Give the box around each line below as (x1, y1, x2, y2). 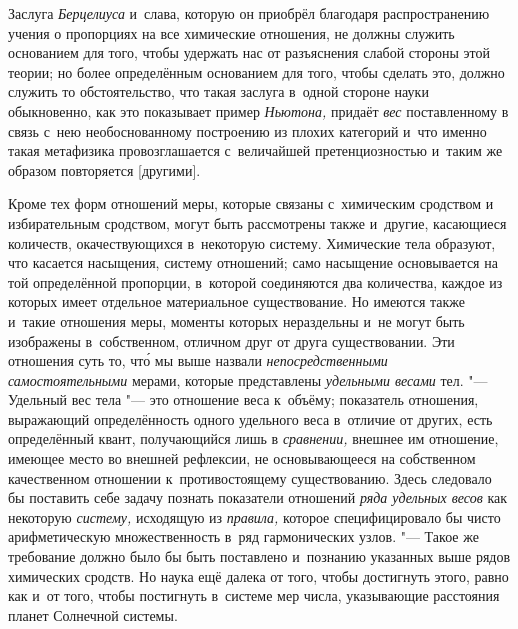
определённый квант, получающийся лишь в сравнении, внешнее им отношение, (8, 428, 499, 449)
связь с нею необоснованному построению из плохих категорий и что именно (8, 120, 487, 141)
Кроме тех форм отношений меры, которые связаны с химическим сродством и (8, 193, 494, 214)
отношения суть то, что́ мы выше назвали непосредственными (8, 350, 388, 371)
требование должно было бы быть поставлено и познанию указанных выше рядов (8, 546, 511, 567)
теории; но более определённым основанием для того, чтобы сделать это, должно (8, 61, 505, 82)
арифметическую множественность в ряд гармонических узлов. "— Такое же (8, 526, 479, 547)
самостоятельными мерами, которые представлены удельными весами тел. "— (8, 369, 488, 390)
